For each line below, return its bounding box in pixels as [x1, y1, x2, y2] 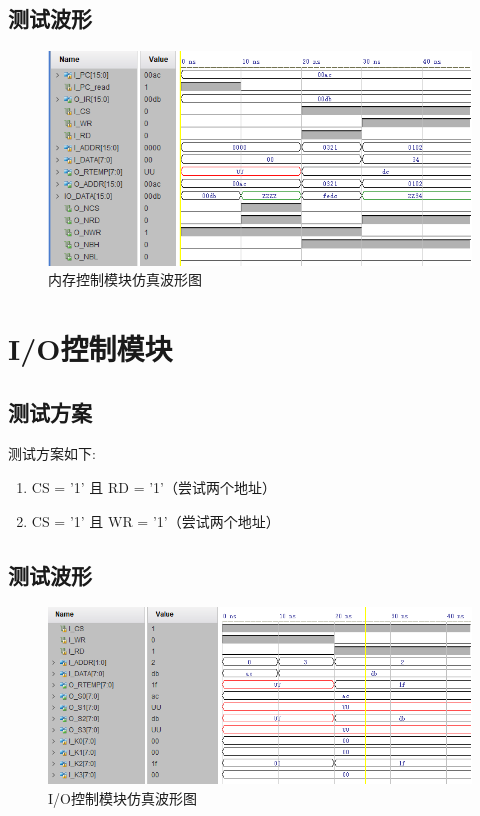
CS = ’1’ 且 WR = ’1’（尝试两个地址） [31, 510, 280, 531]
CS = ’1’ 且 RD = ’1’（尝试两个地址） [31, 476, 277, 497]
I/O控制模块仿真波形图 [48, 787, 197, 808]
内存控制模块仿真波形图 [48, 269, 202, 290]
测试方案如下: [8, 443, 96, 464]
